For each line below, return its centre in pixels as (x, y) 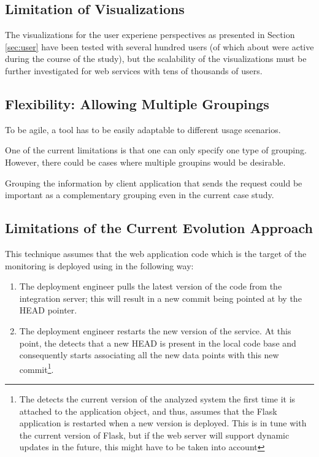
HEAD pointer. (48, 310)
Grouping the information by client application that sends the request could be (154, 182)
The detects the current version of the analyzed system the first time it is (157, 398)
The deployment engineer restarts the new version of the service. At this (155, 330)
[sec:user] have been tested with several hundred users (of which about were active (159, 46)
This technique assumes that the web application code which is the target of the (156, 253)
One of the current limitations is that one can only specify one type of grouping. (156, 150)
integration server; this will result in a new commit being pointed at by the (160, 298)
